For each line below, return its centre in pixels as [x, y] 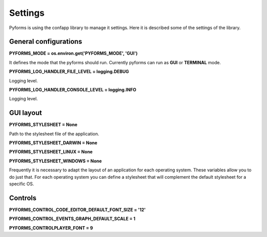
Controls [23, 198]
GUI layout [25, 113]
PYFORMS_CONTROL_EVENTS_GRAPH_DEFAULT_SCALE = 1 [72, 219]
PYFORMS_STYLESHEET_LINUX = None [51, 152]
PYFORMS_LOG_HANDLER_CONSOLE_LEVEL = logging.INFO [73, 90]
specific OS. [22, 184]
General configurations [46, 42]
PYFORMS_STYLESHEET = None [43, 125]
